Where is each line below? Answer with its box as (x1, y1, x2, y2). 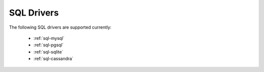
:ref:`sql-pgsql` (33, 42, 64, 48)
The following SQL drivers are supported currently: (9, 24, 112, 30)
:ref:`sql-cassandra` (33, 56, 73, 62)
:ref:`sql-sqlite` (33, 49, 64, 54)
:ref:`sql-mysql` (33, 35, 65, 41)
